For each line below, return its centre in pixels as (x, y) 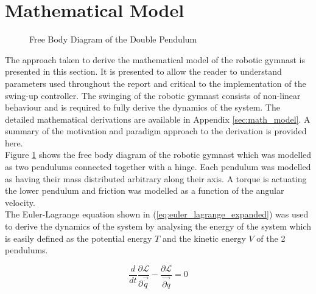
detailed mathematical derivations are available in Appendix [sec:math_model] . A (158, 119)
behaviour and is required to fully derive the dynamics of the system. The (142, 107)
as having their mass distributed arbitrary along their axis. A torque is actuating (156, 178)
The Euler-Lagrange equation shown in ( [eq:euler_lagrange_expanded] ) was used (157, 214)
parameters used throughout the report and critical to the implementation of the (156, 83)
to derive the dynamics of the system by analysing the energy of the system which (158, 226)
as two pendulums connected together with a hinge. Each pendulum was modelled (158, 167)
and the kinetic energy (204, 238)
